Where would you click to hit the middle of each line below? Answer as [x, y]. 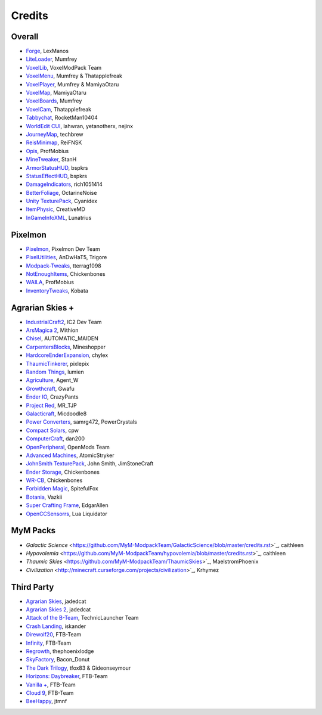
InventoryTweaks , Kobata [57, 290]
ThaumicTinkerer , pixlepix [58, 363]
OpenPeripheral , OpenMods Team [68, 447]
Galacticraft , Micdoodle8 [56, 414]
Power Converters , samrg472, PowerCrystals [81, 422]
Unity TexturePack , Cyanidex [62, 201]
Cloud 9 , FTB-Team [50, 693]
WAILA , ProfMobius [50, 282]
